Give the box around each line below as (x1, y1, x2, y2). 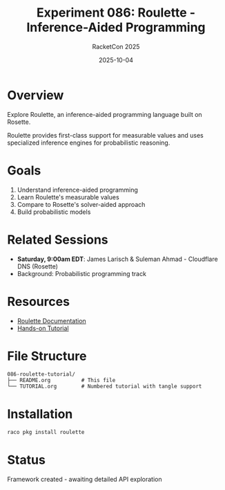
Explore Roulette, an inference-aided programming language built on (7, 110, 202, 118)
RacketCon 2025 (92, 42, 140, 51)
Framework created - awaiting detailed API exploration (7, 475, 162, 484)
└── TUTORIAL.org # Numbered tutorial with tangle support (7, 383, 202, 390)
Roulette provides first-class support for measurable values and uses (7, 131, 204, 139)
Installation (7, 406, 73, 421)
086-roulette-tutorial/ (7, 371, 76, 378)
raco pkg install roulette (7, 429, 85, 436)
